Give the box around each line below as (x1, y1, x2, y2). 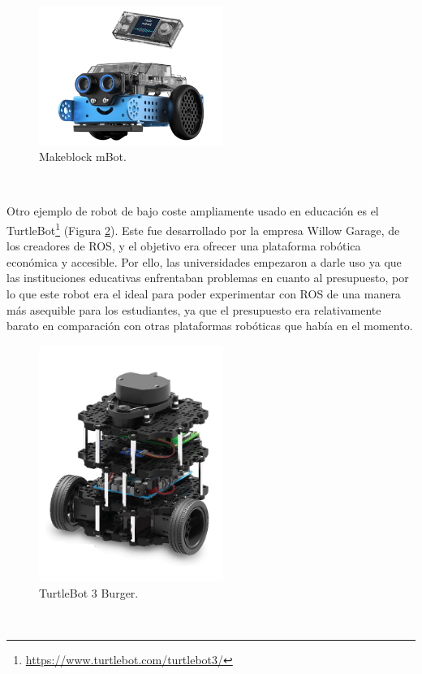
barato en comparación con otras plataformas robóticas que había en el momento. (6, 317, 413, 334)
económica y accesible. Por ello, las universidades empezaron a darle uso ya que (6, 253, 402, 270)
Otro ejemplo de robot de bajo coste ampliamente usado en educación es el (6, 202, 379, 220)
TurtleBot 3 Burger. (39, 584, 139, 601)
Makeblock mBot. (39, 148, 127, 165)
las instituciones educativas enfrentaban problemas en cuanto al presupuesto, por (6, 269, 409, 286)
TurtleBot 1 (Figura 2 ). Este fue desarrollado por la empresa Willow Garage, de (6, 219, 400, 238)
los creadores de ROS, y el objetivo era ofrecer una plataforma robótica (6, 237, 361, 254)
